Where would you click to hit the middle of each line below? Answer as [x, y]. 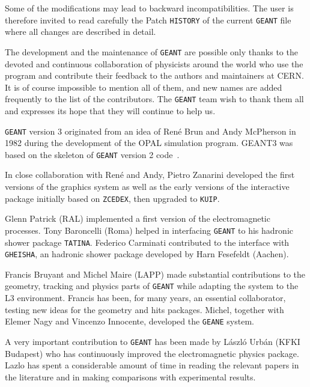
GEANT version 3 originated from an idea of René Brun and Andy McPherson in [150, 131]
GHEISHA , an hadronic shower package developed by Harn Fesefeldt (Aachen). [147, 254]
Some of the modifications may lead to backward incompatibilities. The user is [149, 8]
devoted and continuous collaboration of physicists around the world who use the [154, 63]
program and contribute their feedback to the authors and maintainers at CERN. [154, 75]
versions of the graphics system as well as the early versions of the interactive [147, 187]
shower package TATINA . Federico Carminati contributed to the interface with [147, 242]
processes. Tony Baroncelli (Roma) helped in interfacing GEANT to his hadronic [149, 230]
